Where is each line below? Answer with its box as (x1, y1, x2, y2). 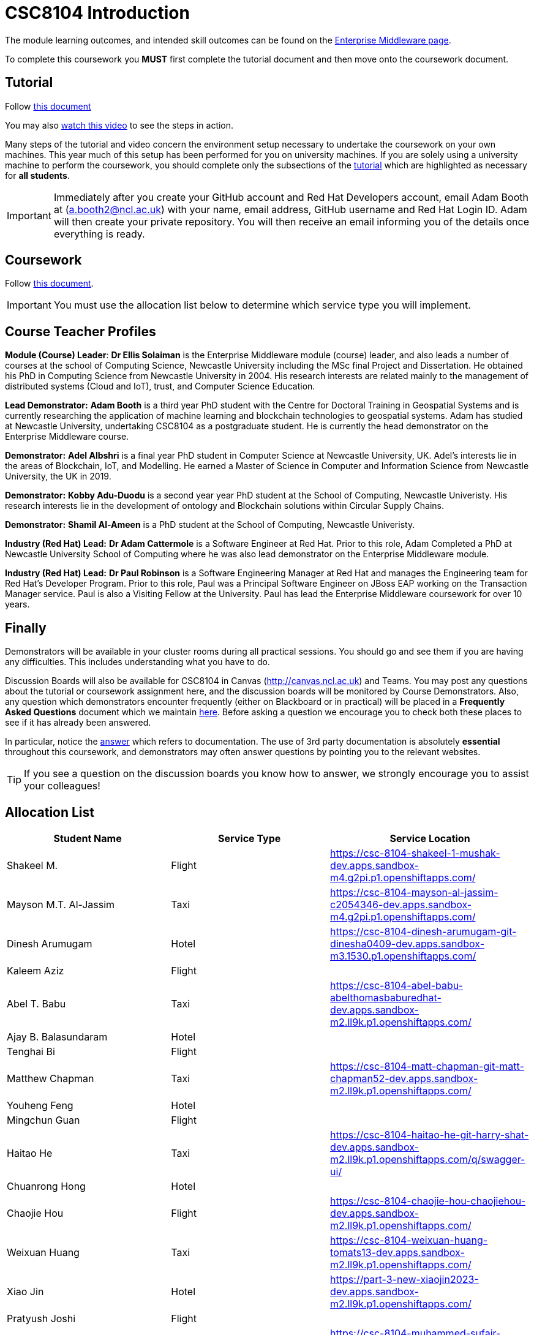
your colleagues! (24, 780, 100, 792)
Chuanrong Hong (7, 1179, 86, 1192)
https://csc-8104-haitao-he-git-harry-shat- (330, 1128, 529, 1141)
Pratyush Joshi (7, 1312, 76, 1325)
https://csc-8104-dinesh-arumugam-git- (330, 925, 517, 938)
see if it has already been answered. (5, 717, 151, 728)
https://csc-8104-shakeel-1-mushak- (330, 846, 500, 859)
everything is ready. (53, 227, 145, 240)
